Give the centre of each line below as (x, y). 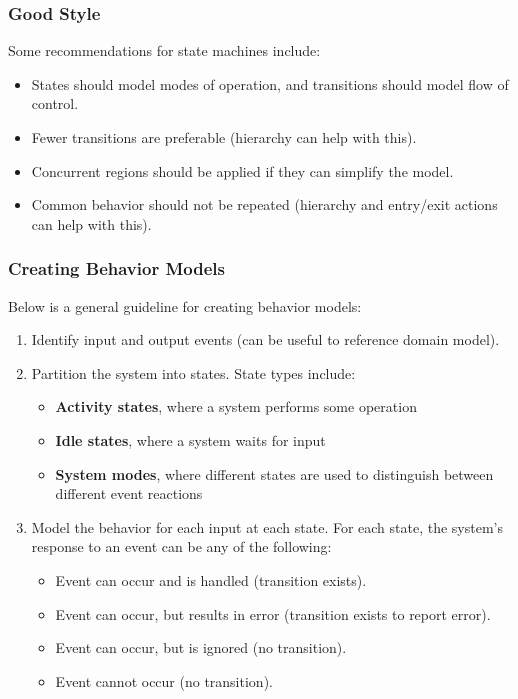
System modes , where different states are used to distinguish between (274, 473)
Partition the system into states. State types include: (193, 372)
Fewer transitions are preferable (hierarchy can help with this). (224, 137)
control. (55, 103)
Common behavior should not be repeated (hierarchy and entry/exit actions (264, 204)
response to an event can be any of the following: (181, 546)
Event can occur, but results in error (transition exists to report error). (273, 613)
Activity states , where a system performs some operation (236, 406)
